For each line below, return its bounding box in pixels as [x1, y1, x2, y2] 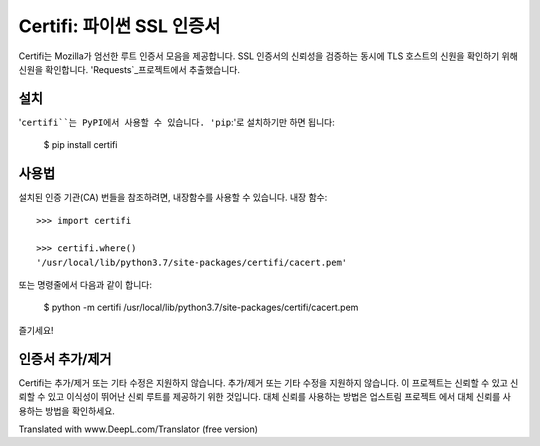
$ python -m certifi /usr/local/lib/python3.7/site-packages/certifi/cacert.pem [43, 301, 359, 314]
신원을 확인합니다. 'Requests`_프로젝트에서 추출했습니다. [18, 63, 240, 75]
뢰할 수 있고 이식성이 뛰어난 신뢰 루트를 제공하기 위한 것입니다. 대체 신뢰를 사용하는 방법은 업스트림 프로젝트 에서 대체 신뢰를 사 [18, 391, 512, 403]
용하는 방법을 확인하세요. [18, 405, 115, 417]
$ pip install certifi [43, 139, 118, 151]
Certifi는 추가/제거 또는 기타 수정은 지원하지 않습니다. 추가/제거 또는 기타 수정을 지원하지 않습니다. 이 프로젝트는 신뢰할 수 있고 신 [18, 376, 519, 389]
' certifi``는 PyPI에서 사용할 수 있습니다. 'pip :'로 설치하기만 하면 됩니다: [18, 116, 335, 128]
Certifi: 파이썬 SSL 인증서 [18, 15, 221, 37]
